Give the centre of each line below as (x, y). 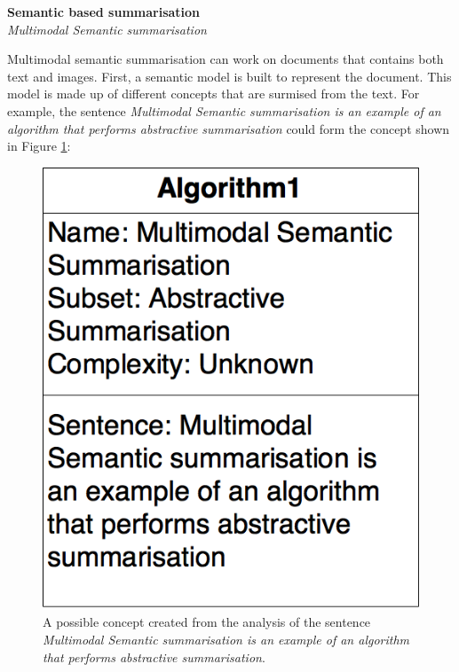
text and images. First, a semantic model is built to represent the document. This (229, 76)
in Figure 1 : (39, 146)
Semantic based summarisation (104, 12)
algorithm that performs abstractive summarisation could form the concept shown (229, 128)
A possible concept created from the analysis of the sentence (207, 622)
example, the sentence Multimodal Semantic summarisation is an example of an (224, 110)
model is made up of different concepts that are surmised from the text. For (214, 94)
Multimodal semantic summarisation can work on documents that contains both (226, 59)
